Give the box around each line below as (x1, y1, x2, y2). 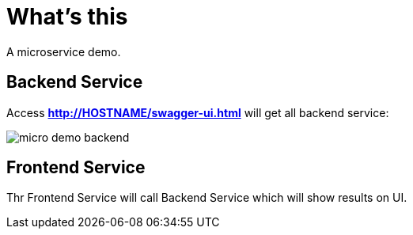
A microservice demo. (6, 44, 121, 59)
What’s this (6, 3, 128, 30)
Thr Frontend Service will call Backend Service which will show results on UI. (6, 191, 407, 205)
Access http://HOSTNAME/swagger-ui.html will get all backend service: (6, 105, 389, 119)
